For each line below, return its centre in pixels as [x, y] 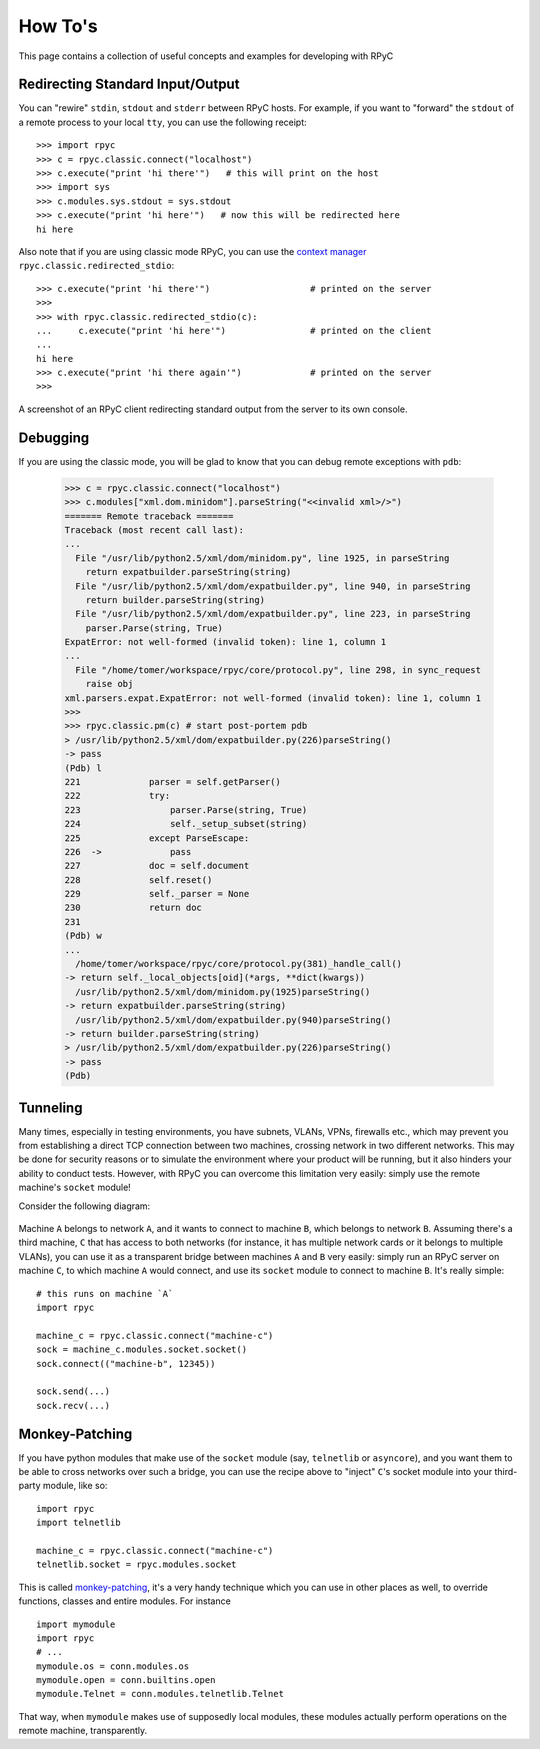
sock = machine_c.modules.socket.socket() [142, 1349]
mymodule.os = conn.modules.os [113, 1666]
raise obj [109, 684]
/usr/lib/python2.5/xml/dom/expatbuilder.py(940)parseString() [233, 1019]
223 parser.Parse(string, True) [186, 809]
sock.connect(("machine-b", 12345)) [126, 1363]
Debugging [54, 437]
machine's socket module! [75, 1187]
